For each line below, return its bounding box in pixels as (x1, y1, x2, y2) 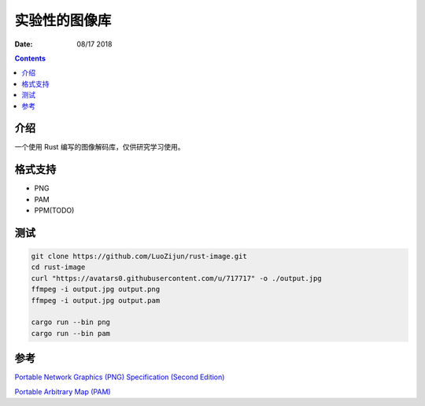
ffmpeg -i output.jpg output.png (31, 285, 161, 294)
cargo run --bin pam (31, 329, 110, 338)
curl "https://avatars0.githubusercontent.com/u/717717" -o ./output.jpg (31, 274, 322, 282)
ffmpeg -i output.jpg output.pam (31, 296, 161, 304)
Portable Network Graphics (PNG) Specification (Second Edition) (14, 372, 225, 382)
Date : (14, 39, 33, 49)
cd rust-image (31, 263, 86, 271)
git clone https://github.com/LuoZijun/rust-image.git (31, 252, 247, 261)
